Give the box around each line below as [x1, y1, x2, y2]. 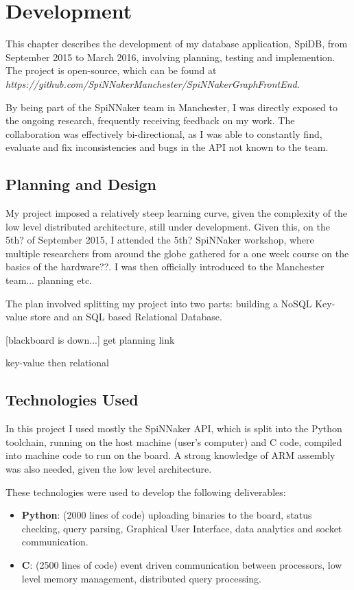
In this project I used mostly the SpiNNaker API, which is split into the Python [5, 421, 342, 436]
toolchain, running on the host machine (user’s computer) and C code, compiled [5, 434, 342, 449]
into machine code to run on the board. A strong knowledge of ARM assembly [5, 448, 335, 462]
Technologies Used [5, 389, 139, 410]
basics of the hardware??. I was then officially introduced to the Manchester [5, 259, 324, 274]
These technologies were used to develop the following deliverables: [5, 484, 286, 499]
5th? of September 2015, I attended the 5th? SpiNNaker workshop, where [5, 233, 314, 247]
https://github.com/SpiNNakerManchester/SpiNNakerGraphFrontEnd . [5, 76, 300, 91]
